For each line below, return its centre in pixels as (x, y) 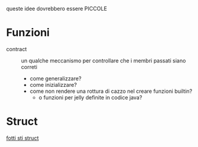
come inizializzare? (53, 85)
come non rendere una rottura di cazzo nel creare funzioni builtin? (111, 91)
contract (16, 49)
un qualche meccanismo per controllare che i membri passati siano (103, 60)
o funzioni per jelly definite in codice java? (90, 97)
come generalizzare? (55, 78)
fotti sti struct (23, 138)
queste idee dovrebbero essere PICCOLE (57, 9)
